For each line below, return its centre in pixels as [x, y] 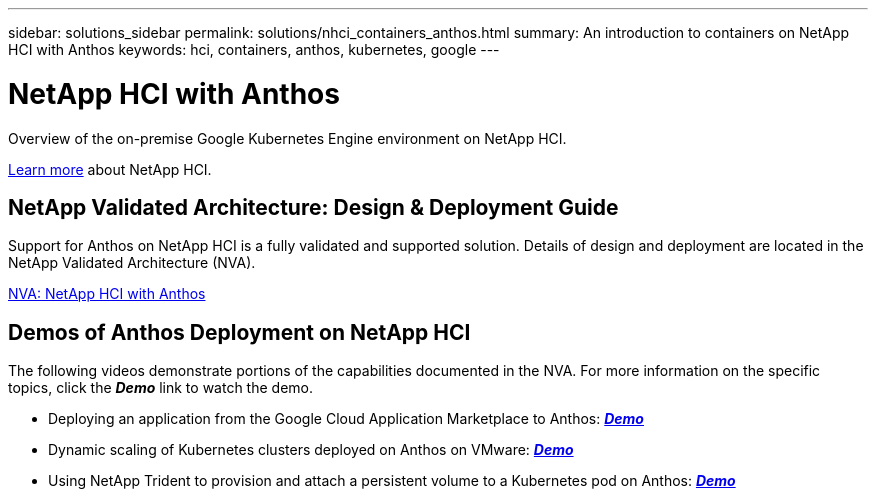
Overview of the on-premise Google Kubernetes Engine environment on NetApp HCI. [287, 138]
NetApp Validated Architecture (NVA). [132, 263]
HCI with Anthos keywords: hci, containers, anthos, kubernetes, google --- [254, 49]
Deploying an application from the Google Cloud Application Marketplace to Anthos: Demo [346, 419]
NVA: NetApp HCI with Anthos [107, 294]
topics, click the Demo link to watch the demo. [160, 388]
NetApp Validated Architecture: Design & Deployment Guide [313, 207]
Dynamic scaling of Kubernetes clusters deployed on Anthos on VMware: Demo [311, 450]
